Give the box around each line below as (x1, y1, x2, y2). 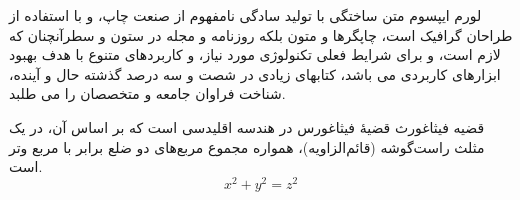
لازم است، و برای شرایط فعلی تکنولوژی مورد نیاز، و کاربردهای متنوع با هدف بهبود (9, 44, 501, 65)
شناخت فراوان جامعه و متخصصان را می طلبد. (9, 83, 286, 104)
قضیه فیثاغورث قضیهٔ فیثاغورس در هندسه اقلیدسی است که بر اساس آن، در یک (9, 116, 485, 137)
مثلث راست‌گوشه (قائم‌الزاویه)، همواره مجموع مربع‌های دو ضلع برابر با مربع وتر (9, 136, 485, 157)
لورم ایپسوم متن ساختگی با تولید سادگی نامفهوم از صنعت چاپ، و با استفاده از (9, 5, 482, 25)
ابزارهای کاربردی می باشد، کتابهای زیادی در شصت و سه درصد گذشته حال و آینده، (9, 63, 501, 84)
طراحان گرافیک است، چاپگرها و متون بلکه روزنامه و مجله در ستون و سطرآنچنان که (9, 24, 513, 45)
